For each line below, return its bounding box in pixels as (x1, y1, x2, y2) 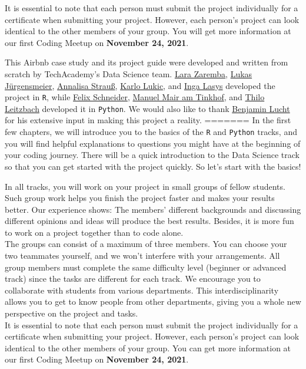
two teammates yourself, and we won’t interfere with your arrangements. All (5, 249, 280, 262)
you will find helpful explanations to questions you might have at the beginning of (5, 137, 301, 149)
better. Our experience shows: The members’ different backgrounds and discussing (5, 203, 301, 215)
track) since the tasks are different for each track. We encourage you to (5, 272, 261, 285)
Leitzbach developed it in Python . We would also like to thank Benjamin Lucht (5, 102, 290, 114)
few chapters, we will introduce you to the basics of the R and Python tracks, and (5, 126, 297, 138)
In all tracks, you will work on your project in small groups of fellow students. (5, 180, 285, 192)
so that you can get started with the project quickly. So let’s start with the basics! (5, 160, 301, 172)
